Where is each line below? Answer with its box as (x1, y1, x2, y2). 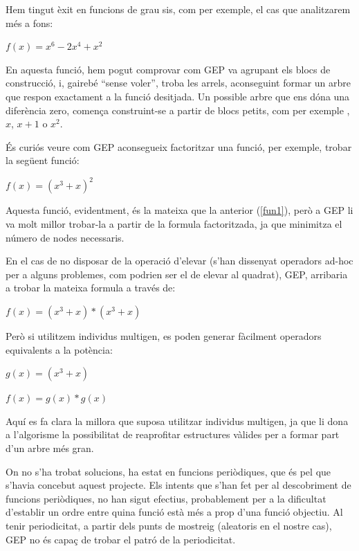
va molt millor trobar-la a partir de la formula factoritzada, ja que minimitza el (6, 217, 342, 231)
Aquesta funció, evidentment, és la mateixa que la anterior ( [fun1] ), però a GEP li (6, 203, 353, 217)
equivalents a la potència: (6, 342, 113, 356)
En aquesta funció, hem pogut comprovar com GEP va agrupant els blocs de (6, 62, 331, 76)
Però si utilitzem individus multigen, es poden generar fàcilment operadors (6, 329, 322, 343)
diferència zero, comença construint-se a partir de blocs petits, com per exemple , (6, 102, 350, 117)
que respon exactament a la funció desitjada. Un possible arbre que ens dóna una (6, 89, 350, 103)
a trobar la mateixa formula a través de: (6, 280, 176, 295)
